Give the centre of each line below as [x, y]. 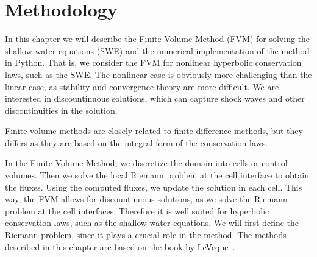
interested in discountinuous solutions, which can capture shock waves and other [155, 98]
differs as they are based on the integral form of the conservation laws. [137, 142]
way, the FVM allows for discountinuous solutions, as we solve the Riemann [146, 199]
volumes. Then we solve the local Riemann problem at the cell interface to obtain [157, 175]
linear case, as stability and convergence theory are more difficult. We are [142, 86]
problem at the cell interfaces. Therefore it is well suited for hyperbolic [137, 210]
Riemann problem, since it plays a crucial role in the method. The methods [146, 235]
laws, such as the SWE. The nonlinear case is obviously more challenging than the [158, 74]
